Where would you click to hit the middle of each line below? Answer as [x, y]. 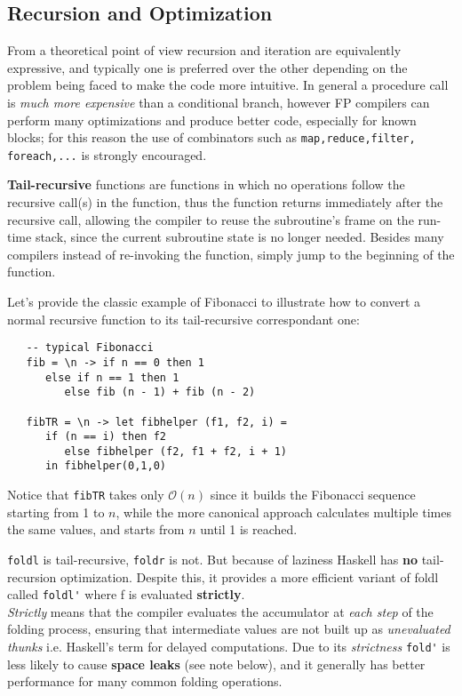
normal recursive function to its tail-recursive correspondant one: [183, 319]
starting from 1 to [56, 512]
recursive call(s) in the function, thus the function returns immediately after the [225, 202]
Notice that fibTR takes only [86, 495]
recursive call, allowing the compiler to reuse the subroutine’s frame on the [211, 219]
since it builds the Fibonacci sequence [313, 495]
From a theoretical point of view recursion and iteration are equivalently [204, 50]
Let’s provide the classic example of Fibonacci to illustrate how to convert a [214, 302]
